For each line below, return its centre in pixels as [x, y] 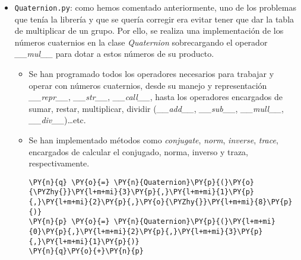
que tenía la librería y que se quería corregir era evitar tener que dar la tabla [154, 19]
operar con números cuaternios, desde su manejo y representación [148, 85]
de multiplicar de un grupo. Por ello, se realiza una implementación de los [149, 31]
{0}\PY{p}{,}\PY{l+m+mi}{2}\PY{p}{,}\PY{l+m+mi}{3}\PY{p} [146, 232]
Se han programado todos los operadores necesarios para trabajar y [151, 74]
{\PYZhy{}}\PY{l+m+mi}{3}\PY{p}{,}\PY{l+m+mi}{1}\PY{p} [142, 192]
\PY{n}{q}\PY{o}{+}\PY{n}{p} [86, 251]
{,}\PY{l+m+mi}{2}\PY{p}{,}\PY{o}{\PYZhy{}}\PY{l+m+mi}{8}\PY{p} [161, 202]
